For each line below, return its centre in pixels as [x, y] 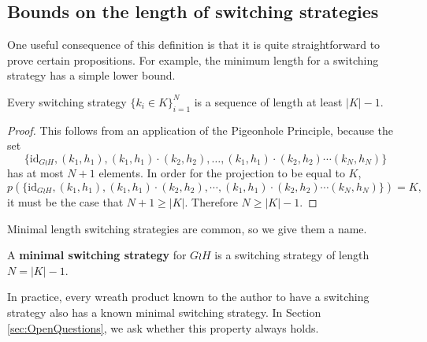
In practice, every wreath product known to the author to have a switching [188, 297]
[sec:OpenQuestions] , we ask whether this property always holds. [163, 327]
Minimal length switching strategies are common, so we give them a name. [187, 228]
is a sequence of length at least [268, 101]
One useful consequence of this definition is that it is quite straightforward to [194, 45]
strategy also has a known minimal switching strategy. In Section [164, 312]
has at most [35, 173]
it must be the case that [65, 202]
